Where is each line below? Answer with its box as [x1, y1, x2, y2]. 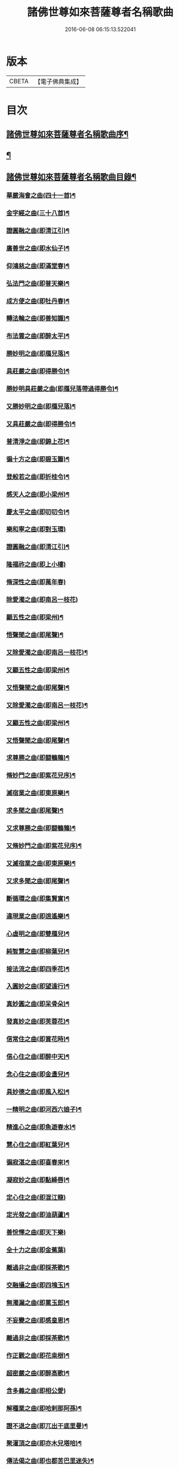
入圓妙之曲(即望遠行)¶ [6, 982, 70, 991]
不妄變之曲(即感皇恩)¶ [6, 1316, 70, 1325]
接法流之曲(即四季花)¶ [6, 964, 70, 973]
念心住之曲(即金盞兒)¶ [6, 1070, 70, 1079]
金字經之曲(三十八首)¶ [6, 209, 70, 217]
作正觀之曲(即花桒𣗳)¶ [6, 1351, 70, 1359]
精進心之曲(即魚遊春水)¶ [6, 1123, 76, 1131]
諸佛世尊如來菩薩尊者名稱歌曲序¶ [6, 129, 129, 140]
